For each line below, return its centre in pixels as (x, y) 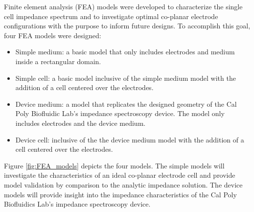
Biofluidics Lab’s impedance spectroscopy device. (77, 204)
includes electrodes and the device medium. (81, 123)
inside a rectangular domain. (58, 61)
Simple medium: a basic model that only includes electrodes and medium (125, 52)
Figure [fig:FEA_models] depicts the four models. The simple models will (114, 165)
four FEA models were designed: (53, 35)
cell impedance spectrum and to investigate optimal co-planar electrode (111, 16)
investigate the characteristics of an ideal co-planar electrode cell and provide (120, 175)
